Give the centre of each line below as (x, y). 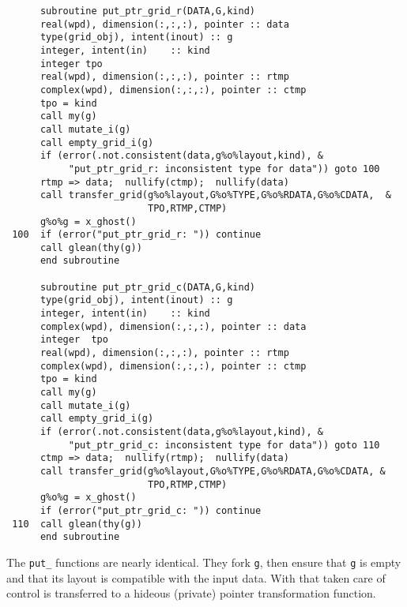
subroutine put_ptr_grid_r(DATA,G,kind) (147, 11)
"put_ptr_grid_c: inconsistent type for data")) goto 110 (224, 445)
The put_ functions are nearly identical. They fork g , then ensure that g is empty (204, 562)
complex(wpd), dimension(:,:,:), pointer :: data (173, 326)
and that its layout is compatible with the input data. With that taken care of (196, 577)
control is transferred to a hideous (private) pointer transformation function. (191, 593)
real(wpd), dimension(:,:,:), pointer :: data (164, 24)
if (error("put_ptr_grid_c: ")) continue (151, 510)
